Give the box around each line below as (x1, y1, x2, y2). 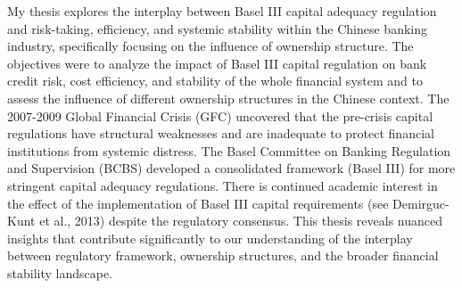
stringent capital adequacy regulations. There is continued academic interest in (7, 176, 438, 194)
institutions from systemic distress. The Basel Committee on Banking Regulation (7, 141, 451, 160)
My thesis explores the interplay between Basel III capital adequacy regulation (7, 2, 437, 20)
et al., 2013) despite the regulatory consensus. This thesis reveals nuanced (39, 211, 442, 230)
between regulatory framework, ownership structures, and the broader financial (7, 246, 439, 265)
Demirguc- (392, 193, 450, 212)
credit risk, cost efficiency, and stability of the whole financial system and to (7, 71, 423, 90)
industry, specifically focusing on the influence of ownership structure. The (7, 37, 414, 55)
